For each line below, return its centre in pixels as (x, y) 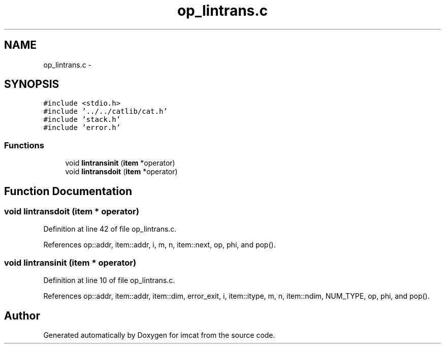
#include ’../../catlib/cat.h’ (105, 112)
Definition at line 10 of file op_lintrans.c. (109, 280)
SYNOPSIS (32, 84)
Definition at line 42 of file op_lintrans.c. (110, 229)
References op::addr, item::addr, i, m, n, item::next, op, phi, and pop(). (160, 245)
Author (22, 315)
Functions (24, 145)
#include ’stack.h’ (82, 120)
